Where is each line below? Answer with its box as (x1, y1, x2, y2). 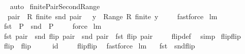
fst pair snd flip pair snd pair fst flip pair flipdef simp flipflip (4, 30, 241, 41)
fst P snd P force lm (4, 21, 102, 31)
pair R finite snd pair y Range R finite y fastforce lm (7, 11, 218, 21)
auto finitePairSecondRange (10, 1, 100, 11)
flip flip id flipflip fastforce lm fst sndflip (4, 40, 195, 51)
